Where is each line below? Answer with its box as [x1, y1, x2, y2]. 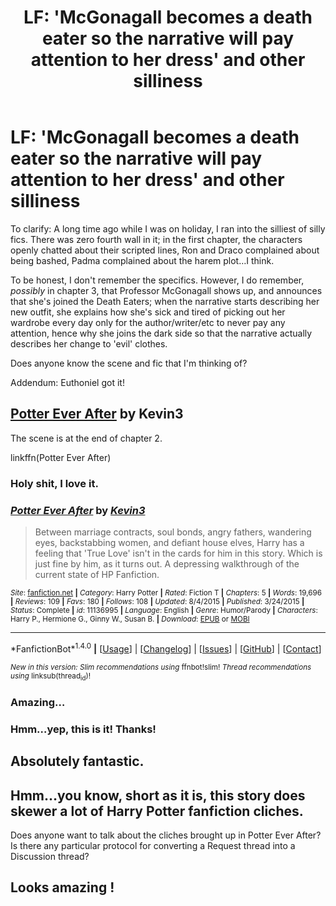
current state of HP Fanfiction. [34, 568, 160, 580]
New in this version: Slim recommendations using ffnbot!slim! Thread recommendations [10, 662, 312, 672]
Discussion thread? [10, 851, 90, 862]
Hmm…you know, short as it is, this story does [10, 787, 306, 804]
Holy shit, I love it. [10, 476, 99, 490]
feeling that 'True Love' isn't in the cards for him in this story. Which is [34, 547, 323, 559]
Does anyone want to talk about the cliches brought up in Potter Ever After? [10, 829, 322, 841]
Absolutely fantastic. [10, 753, 145, 770]
